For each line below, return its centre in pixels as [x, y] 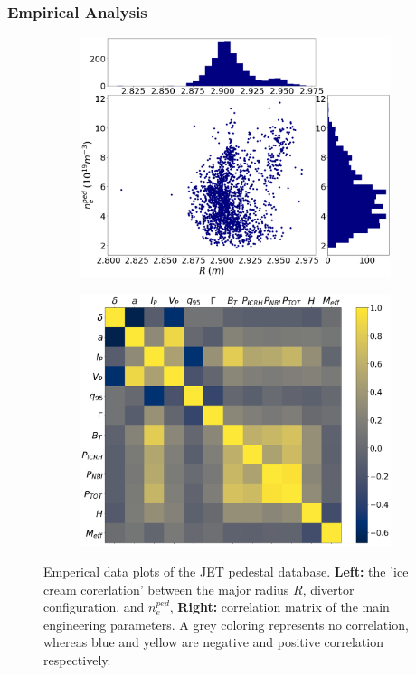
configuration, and [94, 607]
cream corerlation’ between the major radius [166, 589]
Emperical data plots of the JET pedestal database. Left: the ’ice [226, 571]
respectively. [77, 659]
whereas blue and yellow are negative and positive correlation [213, 642]
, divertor [328, 589]
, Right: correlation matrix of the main [279, 607]
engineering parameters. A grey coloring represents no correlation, [226, 624]
